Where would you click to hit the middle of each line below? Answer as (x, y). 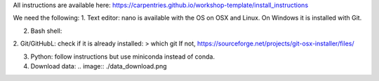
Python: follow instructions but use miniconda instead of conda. (123, 57)
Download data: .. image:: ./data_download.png (99, 66)
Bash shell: (46, 31)
